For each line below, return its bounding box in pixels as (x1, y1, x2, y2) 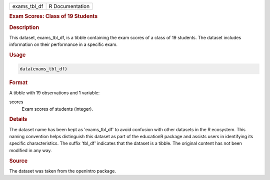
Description (9, 24, 39, 31)
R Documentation (48, 3, 90, 9)
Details (9, 116, 27, 123)
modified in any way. (9, 147, 52, 153)
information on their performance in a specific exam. (9, 41, 117, 47)
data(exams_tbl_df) (19, 66, 67, 72)
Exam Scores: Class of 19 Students (9, 13, 98, 20)
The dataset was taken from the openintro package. (9, 168, 116, 174)
